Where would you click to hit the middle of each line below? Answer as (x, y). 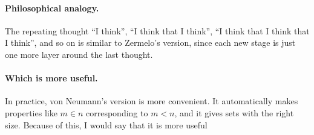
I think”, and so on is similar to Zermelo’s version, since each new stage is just (150, 42)
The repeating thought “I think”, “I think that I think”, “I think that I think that (157, 30)
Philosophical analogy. (52, 8)
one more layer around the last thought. (79, 54)
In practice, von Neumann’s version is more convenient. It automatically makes (152, 101)
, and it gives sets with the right (234, 112)
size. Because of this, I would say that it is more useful (106, 124)
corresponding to (117, 112)
